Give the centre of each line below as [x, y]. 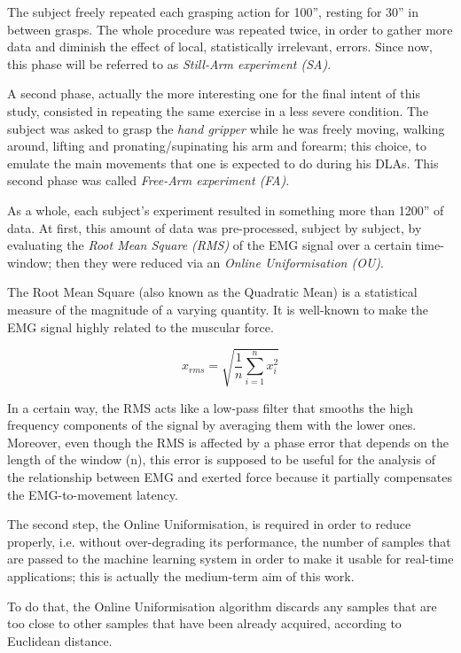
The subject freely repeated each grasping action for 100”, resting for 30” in [213, 12]
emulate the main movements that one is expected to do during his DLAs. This [223, 163]
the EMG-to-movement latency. [93, 494]
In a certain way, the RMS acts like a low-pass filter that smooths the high [210, 407]
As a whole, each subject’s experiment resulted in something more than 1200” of [226, 210]
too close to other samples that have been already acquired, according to [204, 623]
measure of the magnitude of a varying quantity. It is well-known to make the [218, 309]
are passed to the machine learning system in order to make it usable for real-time [230, 559]
